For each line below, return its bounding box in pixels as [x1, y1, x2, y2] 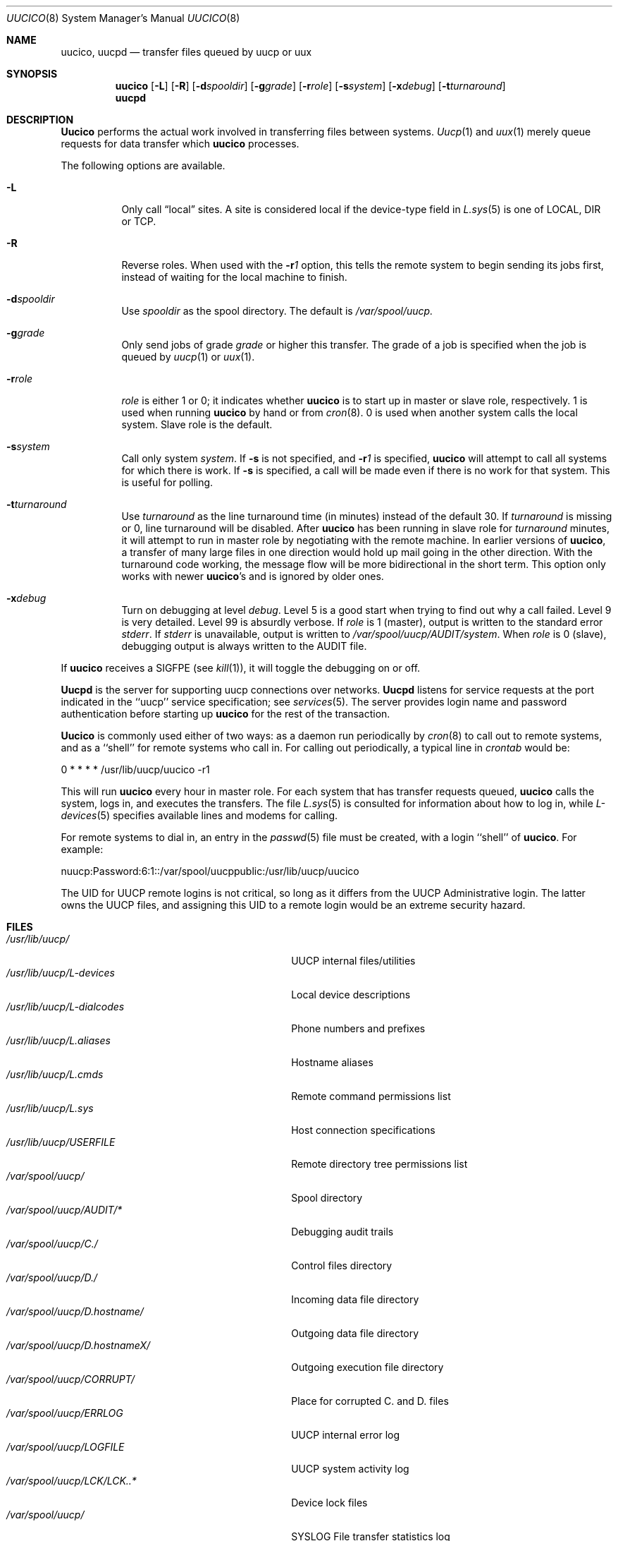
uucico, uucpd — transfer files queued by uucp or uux [61, 46, 312, 58]
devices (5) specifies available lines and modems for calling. [61, 809, 338, 821]
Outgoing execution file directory [291, 1361, 444, 1373]
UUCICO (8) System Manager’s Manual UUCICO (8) [6, 12, 240, 24]
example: [61, 843, 104, 855]
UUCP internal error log [291, 1429, 400, 1441]
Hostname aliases [291, 1056, 373, 1068]
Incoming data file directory [291, 1293, 419, 1305]
